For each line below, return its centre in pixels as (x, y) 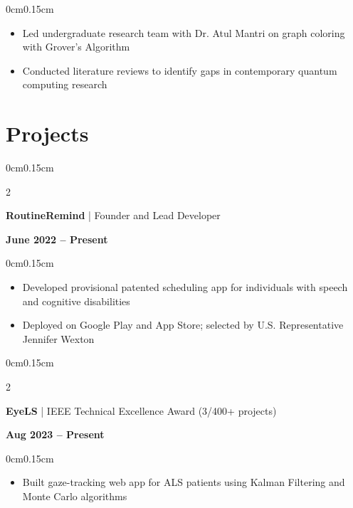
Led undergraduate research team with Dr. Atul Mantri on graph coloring (184, 32)
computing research (65, 84)
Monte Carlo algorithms (75, 496)
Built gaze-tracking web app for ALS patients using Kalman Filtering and (184, 482)
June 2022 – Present (57, 239)
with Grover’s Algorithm (76, 47)
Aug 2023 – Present (55, 434)
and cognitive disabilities (76, 301)
